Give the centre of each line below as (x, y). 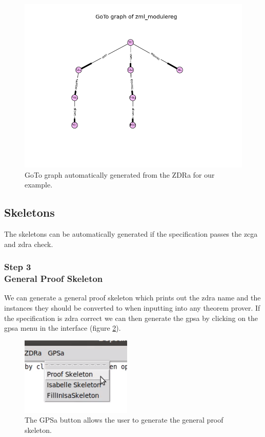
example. (39, 185)
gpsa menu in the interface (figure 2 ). (63, 328)
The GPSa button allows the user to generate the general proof (124, 420)
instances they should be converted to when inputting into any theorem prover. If (132, 307)
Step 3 (18, 267)
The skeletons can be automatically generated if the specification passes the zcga (131, 233)
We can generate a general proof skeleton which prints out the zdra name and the (132, 298)
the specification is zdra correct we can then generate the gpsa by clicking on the (131, 318)
